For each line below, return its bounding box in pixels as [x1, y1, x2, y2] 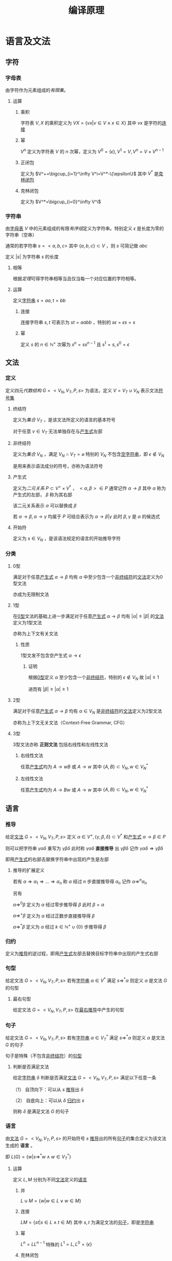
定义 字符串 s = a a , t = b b [12, 297, 66, 304]
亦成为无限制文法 [12, 591, 49, 597]
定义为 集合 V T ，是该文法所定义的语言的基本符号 [12, 416, 116, 424]
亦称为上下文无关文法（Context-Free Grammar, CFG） [12, 720, 128, 726]
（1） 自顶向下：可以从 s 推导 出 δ [12, 1087, 84, 1093]
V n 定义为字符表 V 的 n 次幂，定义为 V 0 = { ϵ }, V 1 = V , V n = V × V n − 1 [20, 147, 164, 154]
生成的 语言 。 [5, 1143, 35, 1149]
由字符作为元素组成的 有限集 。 [5, 87, 68, 93]
